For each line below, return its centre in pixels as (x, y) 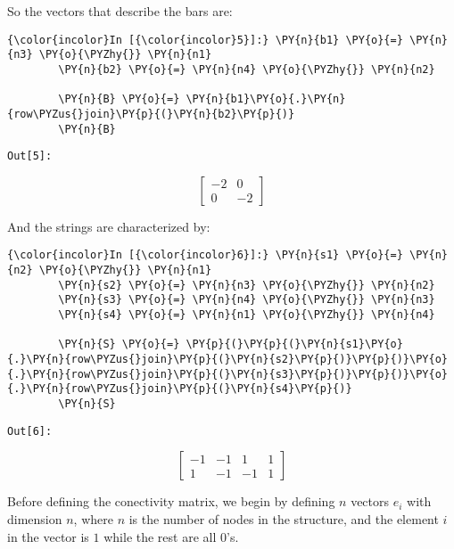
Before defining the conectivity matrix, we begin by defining (171, 501)
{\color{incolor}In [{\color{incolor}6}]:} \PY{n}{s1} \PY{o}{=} (205, 255)
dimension (35, 518)
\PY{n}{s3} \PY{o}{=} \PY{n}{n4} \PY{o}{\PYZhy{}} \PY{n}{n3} (247, 300)
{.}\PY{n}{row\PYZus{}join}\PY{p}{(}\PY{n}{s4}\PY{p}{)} (180, 389)
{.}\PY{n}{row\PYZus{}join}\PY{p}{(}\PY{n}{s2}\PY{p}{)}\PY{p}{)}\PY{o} (227, 360)
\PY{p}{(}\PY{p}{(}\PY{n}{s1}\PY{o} (294, 344)
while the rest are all (160, 536)
